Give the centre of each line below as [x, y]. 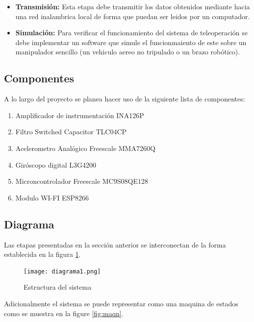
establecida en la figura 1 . [42, 254]
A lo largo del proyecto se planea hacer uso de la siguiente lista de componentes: [125, 99]
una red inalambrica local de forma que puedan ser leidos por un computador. [133, 16]
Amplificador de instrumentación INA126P [80, 115]
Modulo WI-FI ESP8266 [52, 197]
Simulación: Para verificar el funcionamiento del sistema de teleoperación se [132, 33]
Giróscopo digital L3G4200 [56, 164]
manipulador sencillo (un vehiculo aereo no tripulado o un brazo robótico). [128, 52]
